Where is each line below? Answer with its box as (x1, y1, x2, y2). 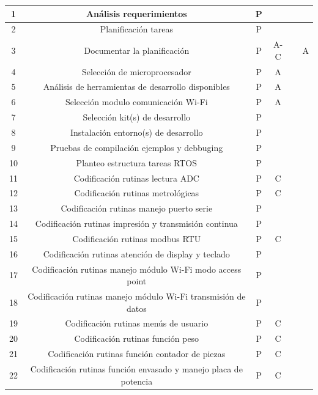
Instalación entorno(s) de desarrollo (70, 126, 203, 138)
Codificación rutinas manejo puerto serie (61, 202, 213, 215)
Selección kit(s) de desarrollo (83, 111, 191, 124)
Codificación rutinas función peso (74, 332, 199, 345)
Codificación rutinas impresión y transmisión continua (35, 217, 238, 230)
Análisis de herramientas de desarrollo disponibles (43, 80, 230, 93)
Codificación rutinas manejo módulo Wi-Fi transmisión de (28, 290, 246, 303)
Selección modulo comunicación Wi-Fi (65, 95, 208, 108)
